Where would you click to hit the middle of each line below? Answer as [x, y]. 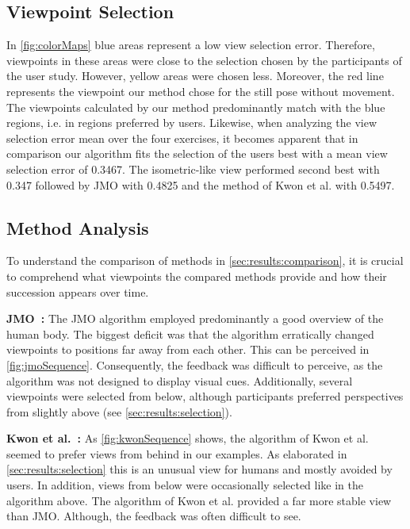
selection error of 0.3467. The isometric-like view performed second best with [193, 169]
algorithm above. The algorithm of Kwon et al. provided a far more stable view [199, 500]
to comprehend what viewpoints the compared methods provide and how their [197, 276]
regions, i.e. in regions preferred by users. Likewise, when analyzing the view [192, 123]
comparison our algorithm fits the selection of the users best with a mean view [197, 153]
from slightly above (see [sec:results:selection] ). [119, 411]
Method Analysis [78, 227]
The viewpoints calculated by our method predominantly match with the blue [196, 107]
